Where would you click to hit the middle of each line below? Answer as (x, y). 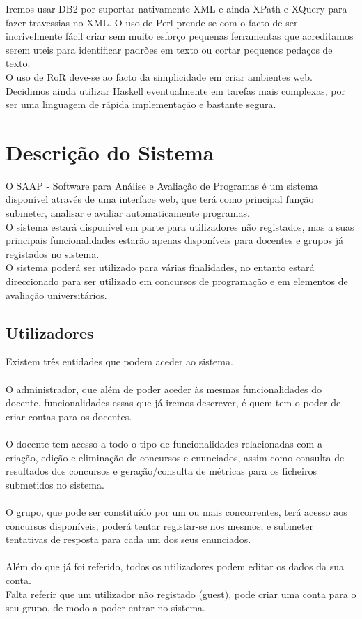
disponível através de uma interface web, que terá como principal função (160, 199)
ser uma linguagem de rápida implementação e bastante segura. (141, 104)
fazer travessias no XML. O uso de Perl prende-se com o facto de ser (152, 22)
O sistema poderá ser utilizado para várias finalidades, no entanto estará (160, 267)
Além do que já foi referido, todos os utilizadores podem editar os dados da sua (175, 566)
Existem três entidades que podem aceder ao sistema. (119, 361)
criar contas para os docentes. (69, 416)
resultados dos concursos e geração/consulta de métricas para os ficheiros (161, 471)
